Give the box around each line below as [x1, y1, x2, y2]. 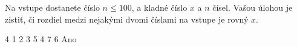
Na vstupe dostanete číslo [5, 1, 100, 13]
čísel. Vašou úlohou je [212, 1, 293, 13]
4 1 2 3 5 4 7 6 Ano [5, 33, 77, 45]
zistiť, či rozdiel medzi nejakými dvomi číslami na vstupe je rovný [5, 12, 249, 25]
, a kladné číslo [131, 1, 188, 13]
